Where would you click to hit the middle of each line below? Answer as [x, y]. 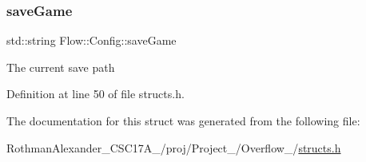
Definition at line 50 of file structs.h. [95, 94]
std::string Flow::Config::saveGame [91, 40]
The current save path [61, 67]
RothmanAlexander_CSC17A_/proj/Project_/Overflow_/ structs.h [174, 147]
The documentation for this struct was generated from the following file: [183, 121]
